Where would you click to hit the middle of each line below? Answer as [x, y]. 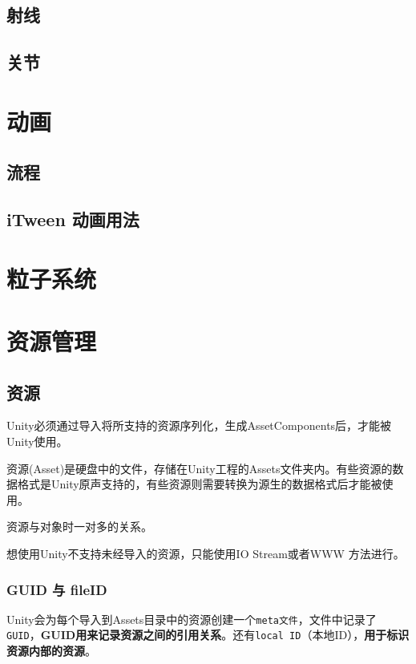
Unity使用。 [37, 441]
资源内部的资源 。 [51, 651]
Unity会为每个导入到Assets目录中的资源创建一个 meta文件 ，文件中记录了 [192, 619]
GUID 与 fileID [57, 589]
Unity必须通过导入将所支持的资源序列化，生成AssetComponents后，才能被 [199, 425]
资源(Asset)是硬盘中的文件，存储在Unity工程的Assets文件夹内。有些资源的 [200, 468]
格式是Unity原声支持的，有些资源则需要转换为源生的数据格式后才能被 [200, 484]
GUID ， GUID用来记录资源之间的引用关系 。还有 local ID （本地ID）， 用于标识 [208, 635]
